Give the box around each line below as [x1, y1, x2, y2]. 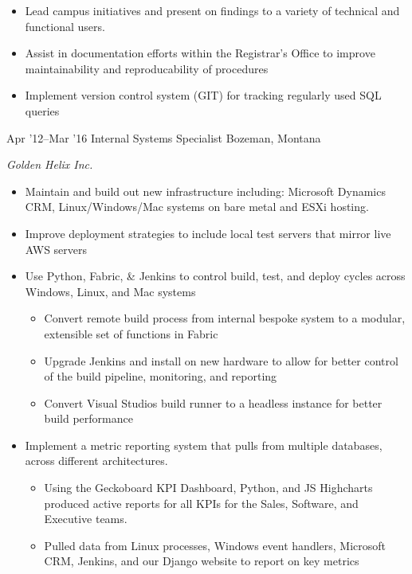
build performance [44, 410, 133, 427]
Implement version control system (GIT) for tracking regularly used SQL [25, 87, 382, 103]
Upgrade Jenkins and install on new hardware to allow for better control [44, 352, 398, 369]
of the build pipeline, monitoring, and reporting [44, 368, 277, 385]
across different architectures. [25, 452, 168, 469]
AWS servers [25, 240, 88, 257]
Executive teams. [44, 510, 128, 527]
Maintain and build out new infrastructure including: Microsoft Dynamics [25, 182, 386, 199]
